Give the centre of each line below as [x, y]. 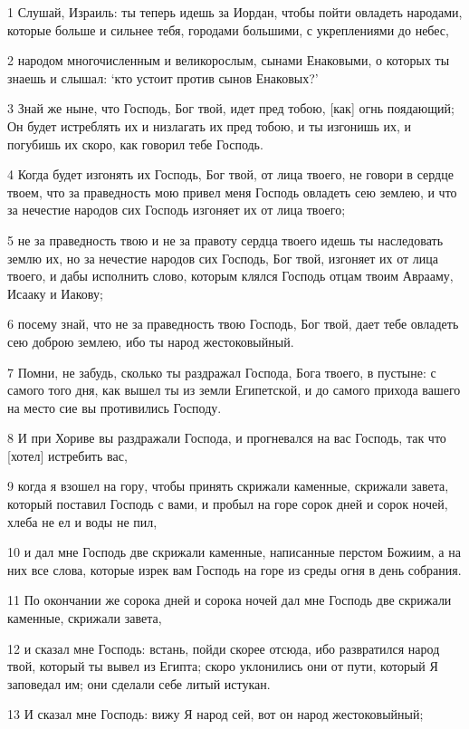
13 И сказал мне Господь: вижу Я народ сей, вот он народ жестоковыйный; [215, 714]
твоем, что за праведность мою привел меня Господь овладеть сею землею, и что [232, 192]
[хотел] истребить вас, [67, 455]
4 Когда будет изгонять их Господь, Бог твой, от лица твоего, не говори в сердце [230, 174]
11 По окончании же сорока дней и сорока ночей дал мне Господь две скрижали [230, 600]
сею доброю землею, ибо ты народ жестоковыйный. [151, 341]
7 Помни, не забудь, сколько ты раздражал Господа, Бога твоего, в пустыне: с [222, 372]
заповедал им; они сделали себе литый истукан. [139, 683]
